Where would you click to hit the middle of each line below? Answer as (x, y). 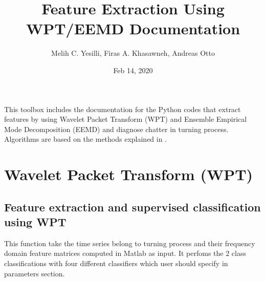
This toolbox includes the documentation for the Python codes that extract (123, 109)
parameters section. (35, 273)
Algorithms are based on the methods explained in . (86, 139)
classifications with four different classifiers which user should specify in (116, 263)
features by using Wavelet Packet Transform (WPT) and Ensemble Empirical (126, 119)
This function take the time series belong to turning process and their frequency (130, 243)
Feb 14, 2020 (133, 70)
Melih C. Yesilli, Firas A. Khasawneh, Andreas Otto (133, 53)
